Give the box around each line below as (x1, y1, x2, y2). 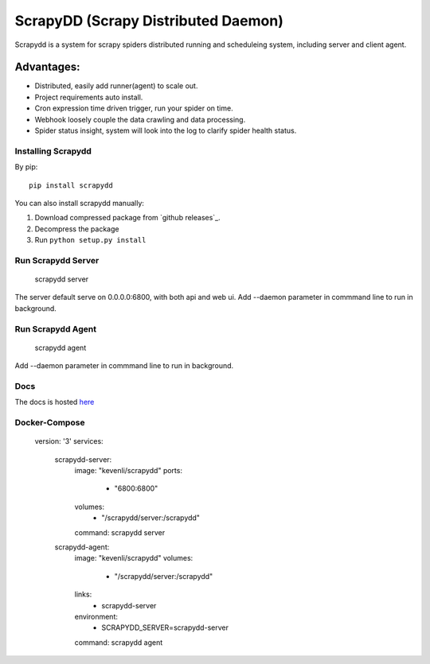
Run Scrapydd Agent (14, 323, 97, 334)
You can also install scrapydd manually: (14, 198, 145, 208)
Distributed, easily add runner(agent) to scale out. (34, 81, 198, 91)
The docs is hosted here (14, 398, 95, 407)
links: (74, 589, 92, 600)
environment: (74, 612, 119, 621)
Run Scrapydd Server (14, 254, 100, 266)
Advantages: (14, 60, 80, 74)
